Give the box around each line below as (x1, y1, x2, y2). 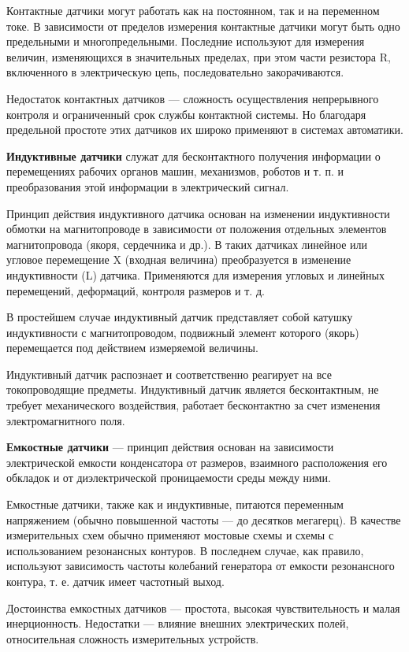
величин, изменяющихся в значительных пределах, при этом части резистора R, (6, 48, 391, 65)
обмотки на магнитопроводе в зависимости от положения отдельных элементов (6, 220, 387, 237)
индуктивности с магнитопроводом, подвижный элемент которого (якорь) (6, 324, 359, 340)
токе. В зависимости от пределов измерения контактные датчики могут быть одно (6, 17, 400, 34)
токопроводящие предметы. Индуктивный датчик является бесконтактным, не (6, 381, 379, 398)
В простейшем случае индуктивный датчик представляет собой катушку (6, 309, 353, 325)
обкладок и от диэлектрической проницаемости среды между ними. (6, 469, 331, 486)
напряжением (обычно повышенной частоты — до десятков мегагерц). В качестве (6, 511, 401, 528)
